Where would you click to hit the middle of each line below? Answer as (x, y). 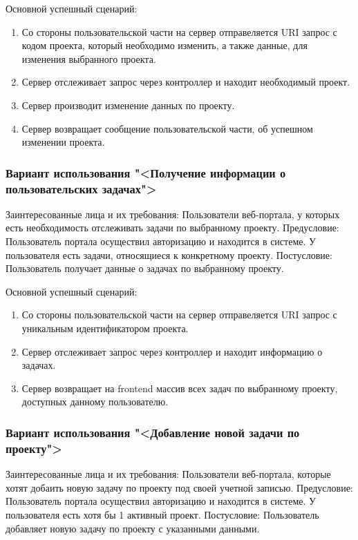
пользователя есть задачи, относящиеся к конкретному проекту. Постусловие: (169, 254)
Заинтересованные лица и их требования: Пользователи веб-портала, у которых (173, 214)
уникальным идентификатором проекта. (105, 328)
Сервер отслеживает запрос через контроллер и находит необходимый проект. (186, 82)
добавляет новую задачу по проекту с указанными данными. (133, 528)
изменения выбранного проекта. (89, 58)
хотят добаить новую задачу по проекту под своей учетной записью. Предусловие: (179, 487)
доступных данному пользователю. (95, 402)
